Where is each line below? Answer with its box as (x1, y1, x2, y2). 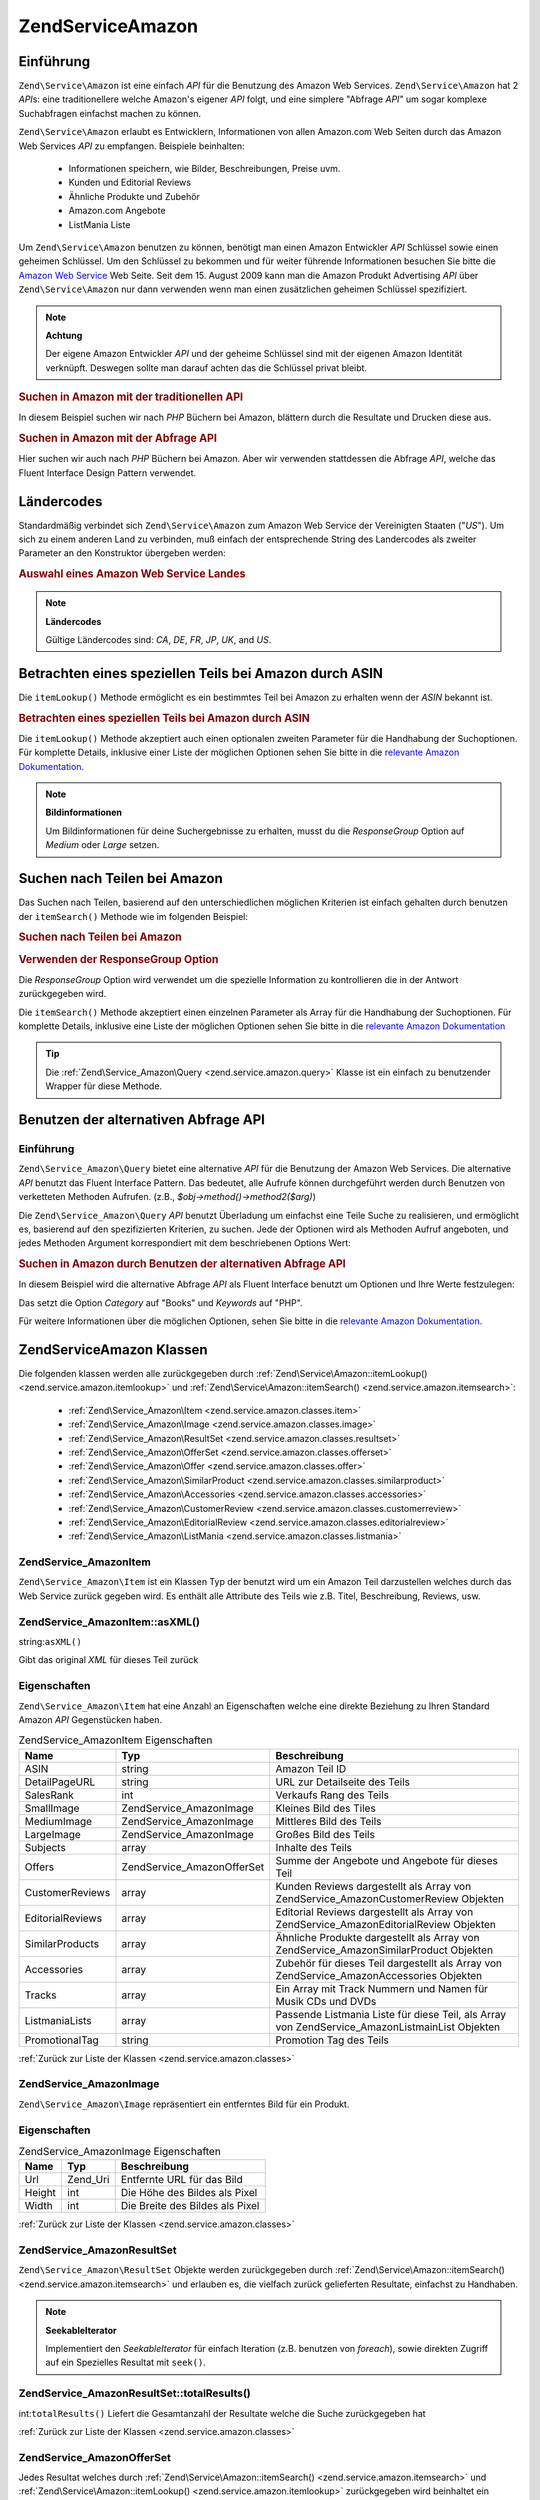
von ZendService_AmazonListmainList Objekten (275, 2020, 501, 2034)
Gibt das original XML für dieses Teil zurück (18, 1654, 199, 1666)
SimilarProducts (24, 1936, 100, 1950)
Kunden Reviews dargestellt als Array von (275, 1879, 472, 1893)
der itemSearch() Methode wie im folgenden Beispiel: (18, 910, 249, 922)
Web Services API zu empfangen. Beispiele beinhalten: (18, 140, 245, 152)
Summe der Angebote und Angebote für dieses (275, 1853, 499, 1867)
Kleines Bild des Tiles (275, 1801, 377, 1815)
